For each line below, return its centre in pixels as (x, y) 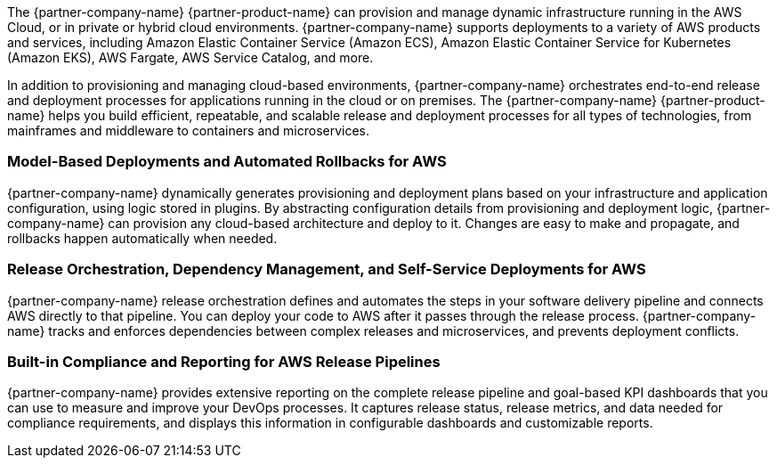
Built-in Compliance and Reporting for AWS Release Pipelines (224, 361)
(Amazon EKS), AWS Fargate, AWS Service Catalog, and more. (190, 57)
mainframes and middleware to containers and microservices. (189, 131)
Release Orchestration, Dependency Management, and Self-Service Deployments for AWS (327, 269)
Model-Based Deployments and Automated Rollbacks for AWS (227, 162)
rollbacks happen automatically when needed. (142, 238)
